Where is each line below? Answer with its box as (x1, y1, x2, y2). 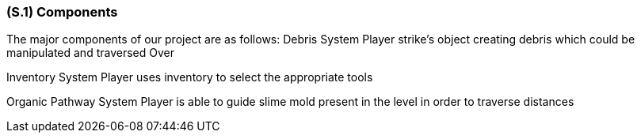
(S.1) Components (6, 4, 118, 20)
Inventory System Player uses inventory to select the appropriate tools (6, 70, 373, 85)
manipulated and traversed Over (6, 46, 174, 60)
